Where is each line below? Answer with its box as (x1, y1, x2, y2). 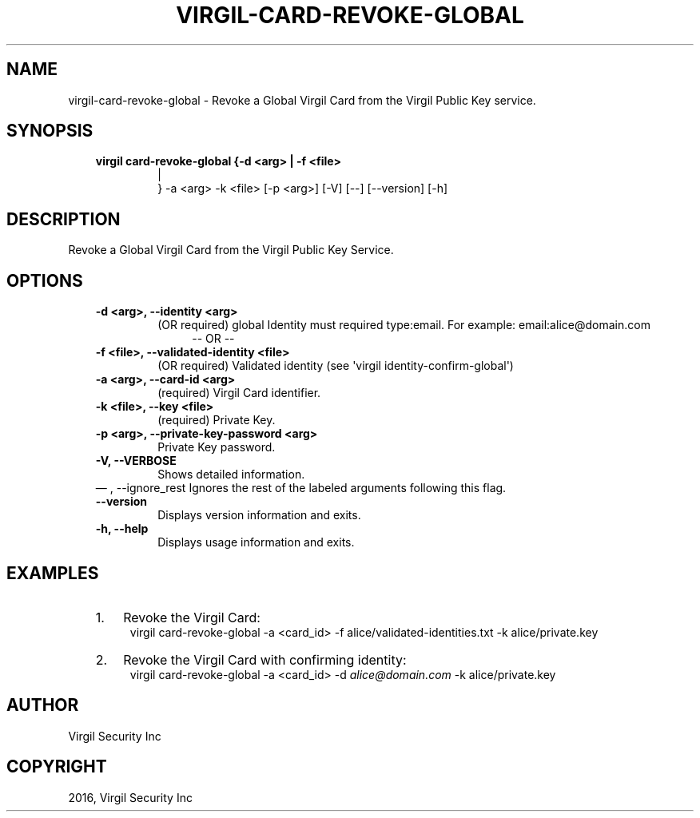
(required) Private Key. (157, 413, 276, 427)
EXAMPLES (6, 562, 99, 583)
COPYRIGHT (6, 756, 107, 777)
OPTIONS (6, 270, 83, 291)
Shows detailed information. (157, 467, 305, 482)
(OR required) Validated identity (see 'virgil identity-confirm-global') (157, 359, 514, 373)
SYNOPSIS (6, 121, 93, 141)
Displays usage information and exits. (157, 535, 355, 550)
